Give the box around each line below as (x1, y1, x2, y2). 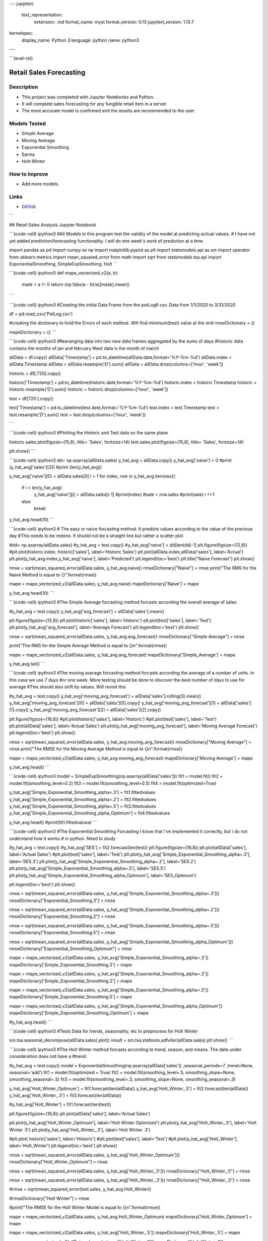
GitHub (21, 204, 36, 209)
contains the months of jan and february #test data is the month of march (9, 345, 159, 351)
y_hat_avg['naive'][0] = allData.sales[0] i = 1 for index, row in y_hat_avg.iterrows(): (9, 473, 176, 479)
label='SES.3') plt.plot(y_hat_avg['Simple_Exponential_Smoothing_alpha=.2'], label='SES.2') (9, 858, 197, 864)
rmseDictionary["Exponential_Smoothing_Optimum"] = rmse (9, 946, 132, 952)
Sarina (21, 151, 35, 157)
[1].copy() (9, 707, 29, 713)
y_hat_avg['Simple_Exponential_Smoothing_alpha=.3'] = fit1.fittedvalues (9, 789, 156, 795)
